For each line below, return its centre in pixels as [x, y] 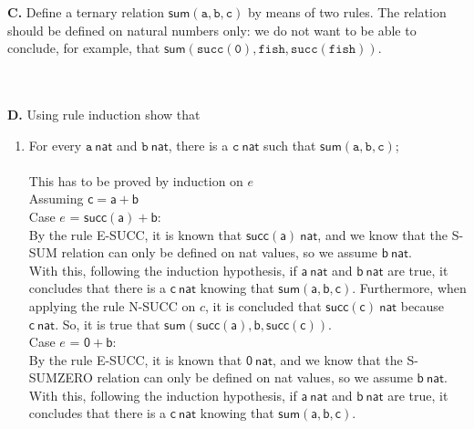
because [422, 305]
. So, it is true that [108, 324]
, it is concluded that [263, 305]
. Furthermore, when [409, 288]
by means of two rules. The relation [347, 12]
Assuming [56, 199]
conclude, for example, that [84, 48]
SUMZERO [61, 377]
